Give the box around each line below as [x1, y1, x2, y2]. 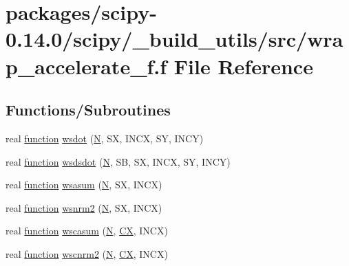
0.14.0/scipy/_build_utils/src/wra [6, 25, 343, 53]
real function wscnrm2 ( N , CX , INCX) [6, 246, 168, 261]
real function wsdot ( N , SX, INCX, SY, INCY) [6, 131, 204, 145]
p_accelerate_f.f [6, 52, 167, 80]
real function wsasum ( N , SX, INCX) [6, 177, 162, 192]
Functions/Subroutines [6, 99, 171, 120]
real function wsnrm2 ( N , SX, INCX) [6, 200, 162, 214]
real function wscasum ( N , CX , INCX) [6, 223, 168, 238]
